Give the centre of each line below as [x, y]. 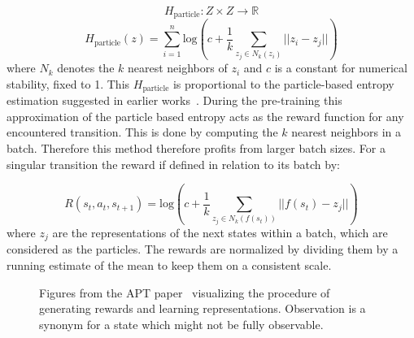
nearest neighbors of [177, 68]
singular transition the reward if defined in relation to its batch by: [173, 164]
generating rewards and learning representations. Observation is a [203, 308]
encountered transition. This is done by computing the [142, 132]
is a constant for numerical [341, 68]
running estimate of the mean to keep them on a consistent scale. [169, 265]
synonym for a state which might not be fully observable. [181, 324]
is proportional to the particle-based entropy [283, 83]
